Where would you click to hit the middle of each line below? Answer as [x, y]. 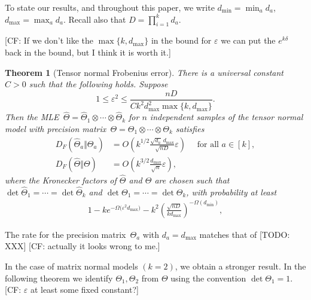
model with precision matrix [56, 128]
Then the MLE [32, 117]
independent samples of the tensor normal [226, 117]
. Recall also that [94, 19]
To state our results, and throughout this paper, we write [110, 7]
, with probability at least [231, 192]
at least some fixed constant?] [84, 290]
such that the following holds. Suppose [98, 84]
